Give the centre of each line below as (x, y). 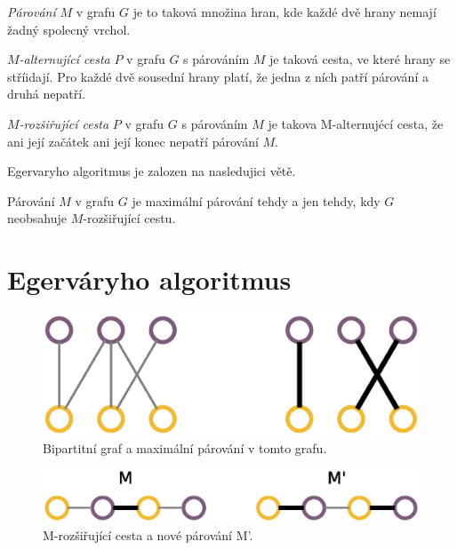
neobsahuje (37, 218)
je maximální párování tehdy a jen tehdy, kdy (256, 200)
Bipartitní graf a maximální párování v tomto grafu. (185, 447)
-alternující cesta (64, 59)
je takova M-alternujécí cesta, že (356, 123)
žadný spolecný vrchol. (69, 29)
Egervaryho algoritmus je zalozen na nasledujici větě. (152, 171)
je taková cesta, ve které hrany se (360, 59)
